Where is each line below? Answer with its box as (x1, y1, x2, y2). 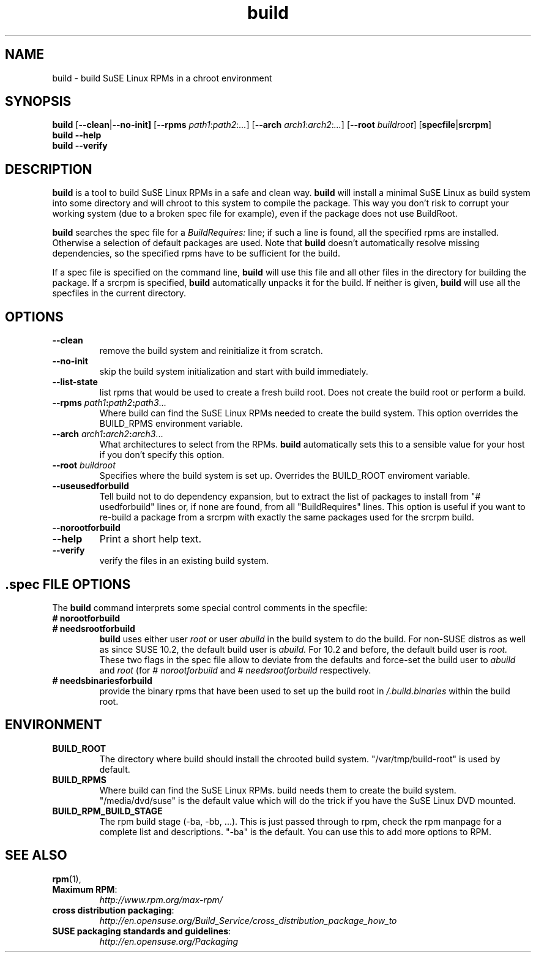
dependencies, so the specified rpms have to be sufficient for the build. (52, 248, 340, 259)
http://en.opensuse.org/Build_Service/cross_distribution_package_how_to (99, 915, 397, 926)
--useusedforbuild (52, 481, 129, 492)
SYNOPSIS (5, 94, 72, 110)
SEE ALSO (5, 847, 67, 863)
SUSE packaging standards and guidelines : (52, 925, 231, 936)
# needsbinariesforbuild (52, 675, 152, 686)
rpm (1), (52, 873, 81, 884)
